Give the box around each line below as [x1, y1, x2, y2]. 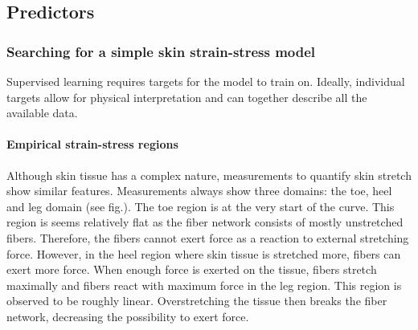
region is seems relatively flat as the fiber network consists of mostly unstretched [6, 214, 404, 230]
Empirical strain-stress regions [6, 136, 178, 153]
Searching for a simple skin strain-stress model [6, 41, 316, 61]
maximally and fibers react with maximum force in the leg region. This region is [6, 276, 402, 293]
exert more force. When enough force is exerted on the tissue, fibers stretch [6, 261, 377, 278]
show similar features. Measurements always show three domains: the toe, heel [6, 182, 392, 199]
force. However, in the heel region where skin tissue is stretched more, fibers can [6, 245, 401, 262]
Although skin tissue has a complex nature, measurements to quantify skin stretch [6, 166, 412, 183]
